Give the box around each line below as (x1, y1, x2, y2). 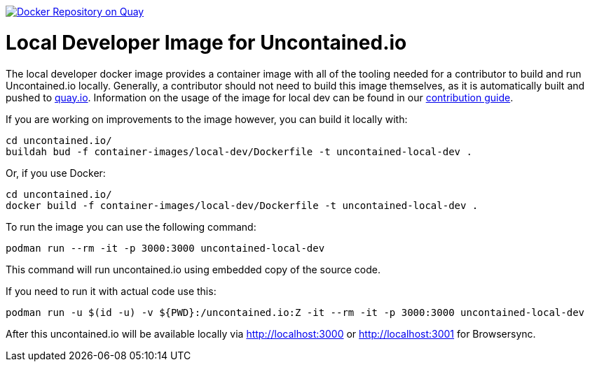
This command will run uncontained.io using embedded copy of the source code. (6, 263, 380, 275)
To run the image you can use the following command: (6, 220, 256, 233)
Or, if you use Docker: (6, 166, 106, 179)
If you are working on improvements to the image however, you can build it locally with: (6, 113, 408, 125)
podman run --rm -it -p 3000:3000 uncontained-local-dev (6, 242, 325, 254)
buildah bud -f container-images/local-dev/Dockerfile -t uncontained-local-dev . (6, 145, 472, 157)
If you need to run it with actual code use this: (6, 285, 217, 297)
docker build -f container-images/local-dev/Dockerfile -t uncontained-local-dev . (6, 199, 479, 211)
